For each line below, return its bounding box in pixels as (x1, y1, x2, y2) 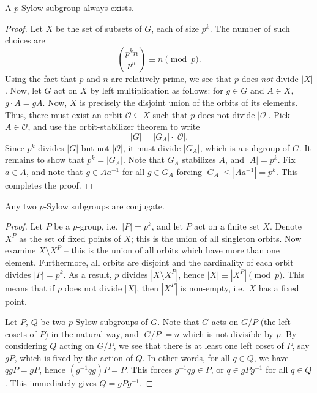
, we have (253, 351, 289, 364)
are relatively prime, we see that (111, 72, 232, 84)
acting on (59, 339, 94, 352)
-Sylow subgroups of (72, 315, 148, 328)
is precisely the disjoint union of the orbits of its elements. (80, 95, 298, 108)
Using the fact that (5, 72, 76, 84)
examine (5, 244, 36, 256)
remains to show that (5, 153, 84, 166)
